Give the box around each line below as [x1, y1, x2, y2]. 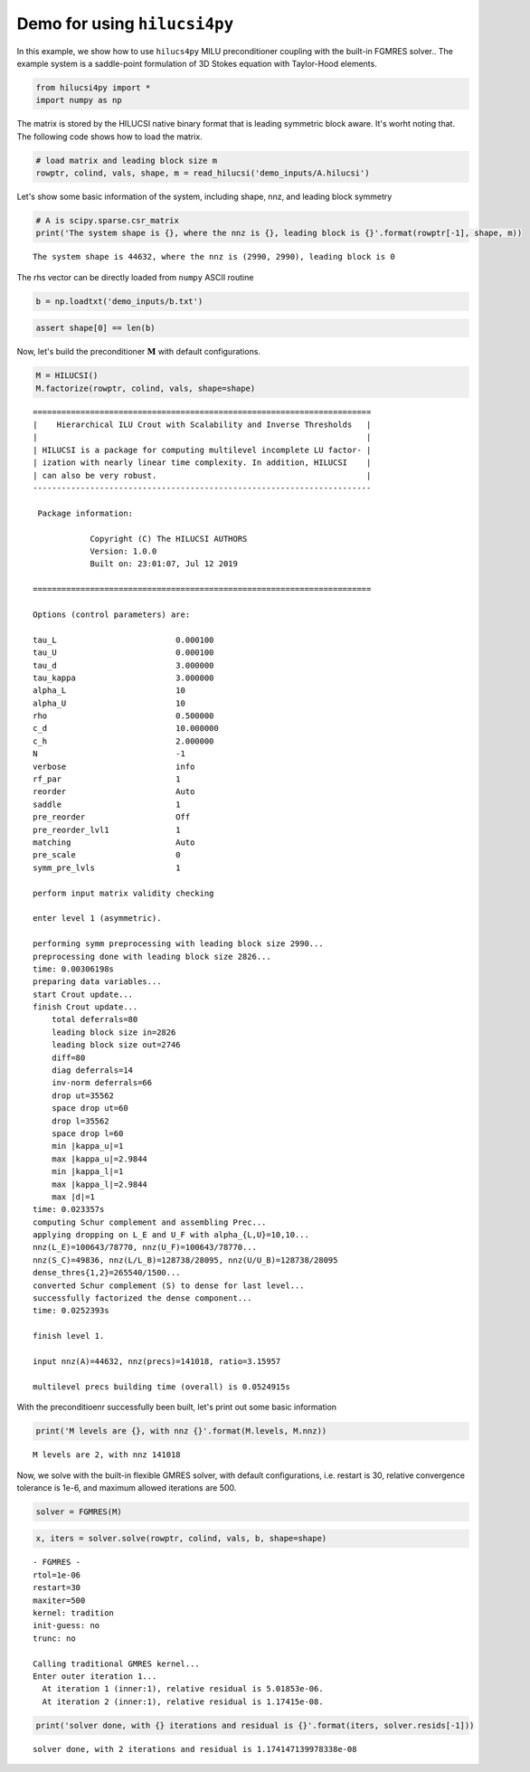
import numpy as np [35, 95, 122, 106]
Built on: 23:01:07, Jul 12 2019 [90, 559, 239, 569]
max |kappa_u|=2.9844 [51, 1153, 148, 1164]
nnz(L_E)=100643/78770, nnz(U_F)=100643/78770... [33, 1242, 258, 1253]
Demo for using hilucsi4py [16, 14, 234, 33]
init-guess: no [33, 1620, 100, 1631]
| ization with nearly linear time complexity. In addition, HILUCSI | [33, 458, 372, 468]
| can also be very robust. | [33, 470, 372, 480]
